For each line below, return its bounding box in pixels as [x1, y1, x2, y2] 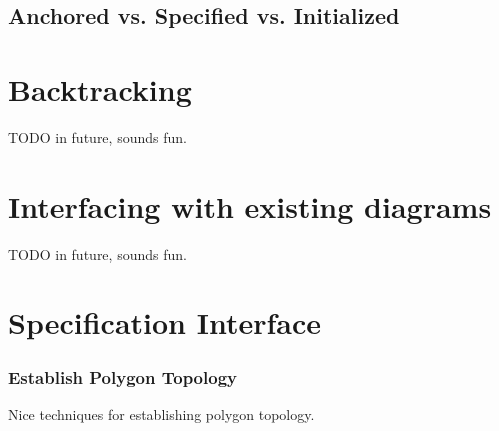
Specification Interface [8, 302, 321, 343]
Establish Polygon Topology [8, 364, 237, 389]
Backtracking [8, 68, 192, 109]
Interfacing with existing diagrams [8, 185, 492, 226]
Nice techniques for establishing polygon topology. [8, 403, 315, 424]
